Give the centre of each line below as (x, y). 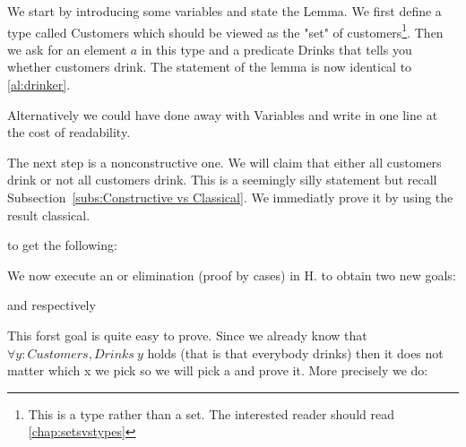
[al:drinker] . (39, 85)
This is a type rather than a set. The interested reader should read (211, 413)
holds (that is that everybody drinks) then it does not (295, 352)
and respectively (52, 305)
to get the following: (62, 245)
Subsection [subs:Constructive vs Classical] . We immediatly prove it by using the (230, 197)
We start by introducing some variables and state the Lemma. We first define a (224, 11)
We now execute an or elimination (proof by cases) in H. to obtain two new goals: (232, 275)
